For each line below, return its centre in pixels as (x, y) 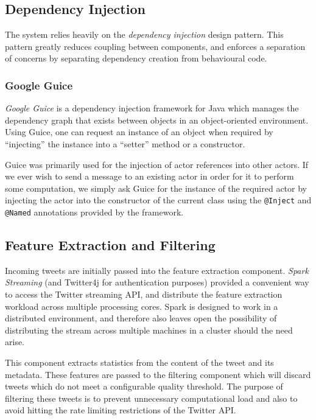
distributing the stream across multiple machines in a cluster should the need (149, 330)
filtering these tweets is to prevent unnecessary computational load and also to (151, 398)
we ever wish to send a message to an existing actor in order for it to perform (149, 176)
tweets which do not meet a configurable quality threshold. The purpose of (144, 386)
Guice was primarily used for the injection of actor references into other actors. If (157, 164)
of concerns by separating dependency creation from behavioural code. (136, 58)
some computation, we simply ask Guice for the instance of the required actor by (156, 188)
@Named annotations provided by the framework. (94, 212)
